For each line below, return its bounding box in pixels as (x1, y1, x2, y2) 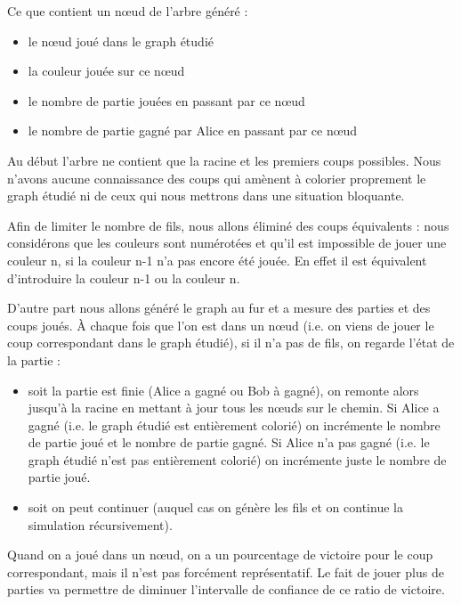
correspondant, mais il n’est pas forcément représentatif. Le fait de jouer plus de (7, 562, 444, 581)
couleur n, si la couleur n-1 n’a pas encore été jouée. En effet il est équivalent (7, 250, 427, 269)
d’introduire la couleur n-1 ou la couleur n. (7, 268, 240, 287)
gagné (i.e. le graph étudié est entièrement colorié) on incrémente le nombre (28, 415, 441, 434)
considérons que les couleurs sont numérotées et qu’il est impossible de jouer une (7, 233, 447, 252)
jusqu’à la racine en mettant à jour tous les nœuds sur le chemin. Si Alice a (28, 398, 440, 417)
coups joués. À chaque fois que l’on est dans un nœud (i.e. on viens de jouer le (7, 315, 434, 334)
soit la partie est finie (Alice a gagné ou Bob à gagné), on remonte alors (28, 380, 419, 399)
